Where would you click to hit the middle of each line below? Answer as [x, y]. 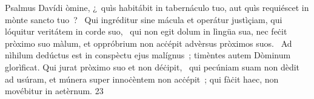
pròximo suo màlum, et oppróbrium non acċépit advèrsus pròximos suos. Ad [149, 43]
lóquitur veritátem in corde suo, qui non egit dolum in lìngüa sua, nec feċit [146, 31]
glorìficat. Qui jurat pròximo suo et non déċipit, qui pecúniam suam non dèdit [152, 67]
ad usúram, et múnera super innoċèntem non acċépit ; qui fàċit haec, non [142, 79]
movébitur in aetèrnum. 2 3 [54, 91]
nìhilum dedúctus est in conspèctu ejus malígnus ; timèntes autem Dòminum [148, 55]
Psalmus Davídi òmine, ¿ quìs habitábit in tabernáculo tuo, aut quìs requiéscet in [157, 7]
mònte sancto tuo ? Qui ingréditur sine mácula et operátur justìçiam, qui [144, 19]
